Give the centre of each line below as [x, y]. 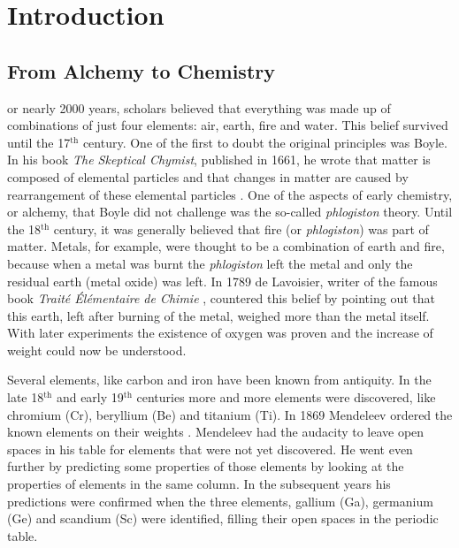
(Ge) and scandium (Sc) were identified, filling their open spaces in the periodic [223, 518]
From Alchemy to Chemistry [141, 70]
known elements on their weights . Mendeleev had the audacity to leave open [216, 432]
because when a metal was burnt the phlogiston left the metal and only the [210, 263]
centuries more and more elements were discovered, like [286, 397]
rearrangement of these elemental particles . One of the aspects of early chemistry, [230, 194]
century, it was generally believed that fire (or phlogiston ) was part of [241, 228]
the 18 [24, 228]
